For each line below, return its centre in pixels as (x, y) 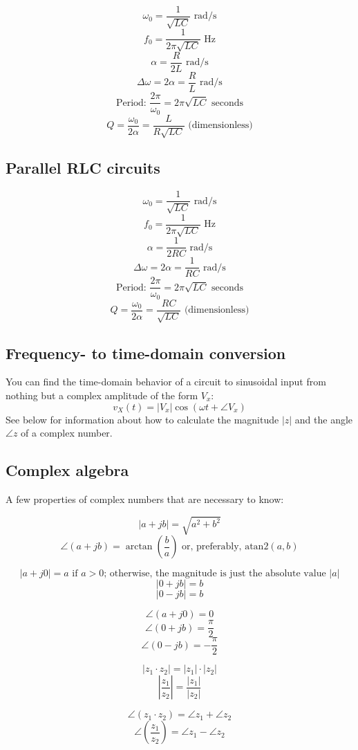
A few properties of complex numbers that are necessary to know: (145, 499)
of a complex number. (67, 433)
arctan (139, 547)
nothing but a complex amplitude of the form (102, 395)
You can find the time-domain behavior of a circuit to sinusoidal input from (166, 382)
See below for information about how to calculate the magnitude (142, 419)
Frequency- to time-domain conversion (146, 353)
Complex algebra (67, 470)
